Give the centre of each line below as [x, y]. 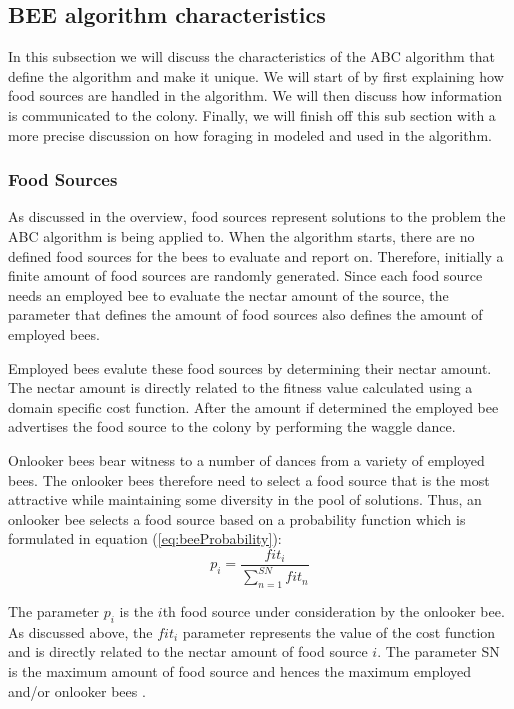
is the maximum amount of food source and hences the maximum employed [240, 671]
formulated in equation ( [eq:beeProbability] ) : [145, 538]
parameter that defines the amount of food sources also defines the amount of [245, 314]
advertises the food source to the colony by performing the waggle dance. [232, 426]
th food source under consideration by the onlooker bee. [333, 611]
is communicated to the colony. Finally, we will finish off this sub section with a [252, 114]
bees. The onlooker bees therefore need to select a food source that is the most [249, 479]
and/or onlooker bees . [77, 690]
